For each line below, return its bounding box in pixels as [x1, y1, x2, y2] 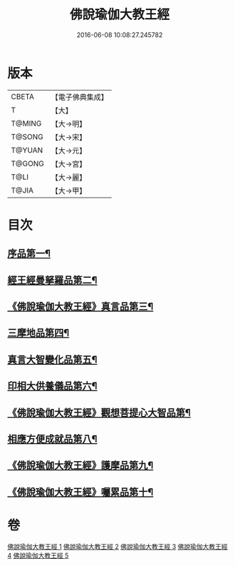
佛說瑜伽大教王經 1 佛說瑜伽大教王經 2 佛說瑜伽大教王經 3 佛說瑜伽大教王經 [7, 542, 228, 550]
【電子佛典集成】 [51, 92, 108, 102]
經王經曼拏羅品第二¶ [7, 274, 98, 286]
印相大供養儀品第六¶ [7, 380, 98, 393]
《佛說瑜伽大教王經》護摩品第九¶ [7, 460, 154, 472]
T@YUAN [11, 145, 43, 155]
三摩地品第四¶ [7, 327, 70, 339]
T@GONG [11, 158, 44, 168]
